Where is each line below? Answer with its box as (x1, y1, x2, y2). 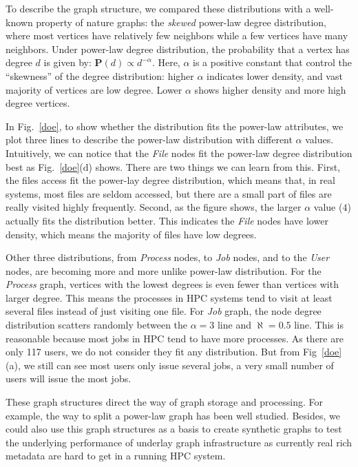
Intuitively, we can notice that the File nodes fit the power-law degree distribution (6, 145, 352, 160)
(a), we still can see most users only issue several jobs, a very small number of (6, 357, 334, 372)
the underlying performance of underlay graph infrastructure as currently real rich (6, 435, 352, 449)
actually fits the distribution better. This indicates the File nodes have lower (6, 213, 328, 227)
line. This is (294, 318, 344, 332)
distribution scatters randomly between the (6, 318, 188, 332)
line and (217, 318, 251, 332)
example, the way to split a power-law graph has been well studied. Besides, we (6, 408, 340, 422)
